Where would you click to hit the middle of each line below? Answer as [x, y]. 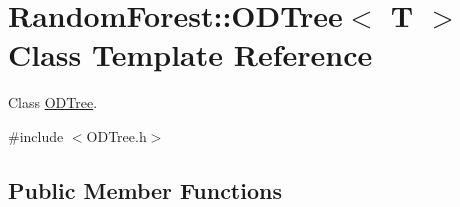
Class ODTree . [53, 102]
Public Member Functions [145, 189]
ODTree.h [116, 135]
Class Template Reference [190, 54]
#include [36, 135]
